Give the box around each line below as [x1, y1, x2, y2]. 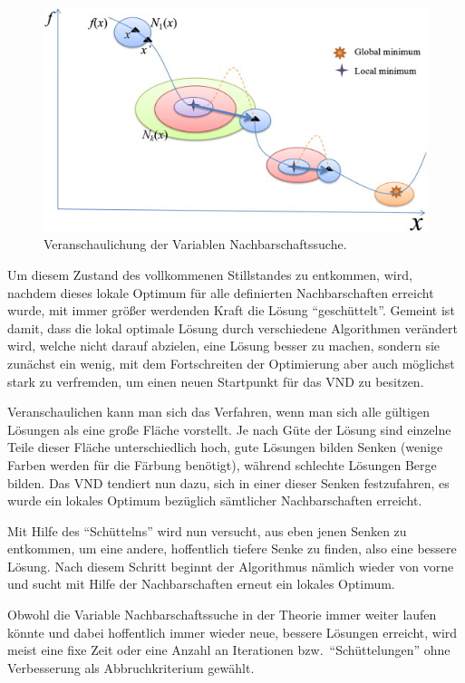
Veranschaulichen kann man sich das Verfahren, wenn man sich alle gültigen [7, 402, 430, 421]
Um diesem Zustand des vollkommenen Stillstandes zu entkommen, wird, [7, 265, 412, 284]
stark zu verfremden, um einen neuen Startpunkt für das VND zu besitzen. [7, 371, 424, 390]
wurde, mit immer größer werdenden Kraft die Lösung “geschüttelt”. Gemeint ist [7, 301, 455, 320]
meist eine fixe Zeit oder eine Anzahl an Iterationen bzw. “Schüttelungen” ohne [7, 640, 450, 659]
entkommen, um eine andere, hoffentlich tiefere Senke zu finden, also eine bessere [7, 539, 457, 558]
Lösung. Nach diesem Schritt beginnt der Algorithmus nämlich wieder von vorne [7, 556, 454, 575]
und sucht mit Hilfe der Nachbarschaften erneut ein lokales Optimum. [7, 574, 395, 593]
